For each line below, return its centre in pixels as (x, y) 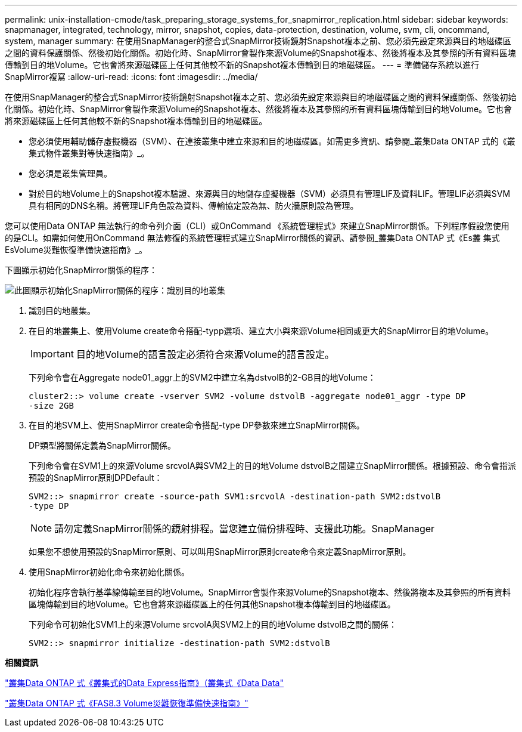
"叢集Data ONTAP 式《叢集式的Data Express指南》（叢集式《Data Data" (145, 683)
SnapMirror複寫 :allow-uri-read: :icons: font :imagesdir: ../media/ (131, 77)
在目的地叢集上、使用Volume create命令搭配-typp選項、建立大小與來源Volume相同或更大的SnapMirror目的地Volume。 (261, 331)
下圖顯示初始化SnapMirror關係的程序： (81, 270)
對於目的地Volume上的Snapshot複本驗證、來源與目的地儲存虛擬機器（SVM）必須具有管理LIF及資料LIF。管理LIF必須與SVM (270, 194)
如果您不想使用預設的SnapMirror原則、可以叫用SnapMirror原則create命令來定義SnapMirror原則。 (220, 552)
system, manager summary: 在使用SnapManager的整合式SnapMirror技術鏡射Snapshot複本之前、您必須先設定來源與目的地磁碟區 (258, 41)
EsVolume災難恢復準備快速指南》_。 (76, 250)
